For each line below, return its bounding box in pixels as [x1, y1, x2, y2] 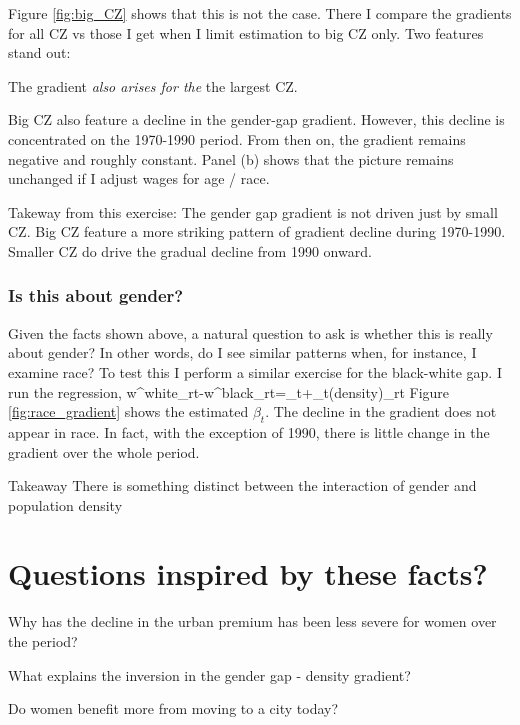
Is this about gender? [8, 283, 184, 308]
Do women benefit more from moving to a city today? [8, 698, 339, 719]
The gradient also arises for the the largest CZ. [8, 75, 298, 96]
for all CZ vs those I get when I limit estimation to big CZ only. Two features [8, 22, 484, 43]
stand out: [8, 42, 71, 63]
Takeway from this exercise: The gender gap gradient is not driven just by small [8, 201, 498, 222]
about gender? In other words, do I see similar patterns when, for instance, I [8, 342, 477, 363]
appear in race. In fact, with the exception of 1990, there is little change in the [8, 421, 490, 442]
